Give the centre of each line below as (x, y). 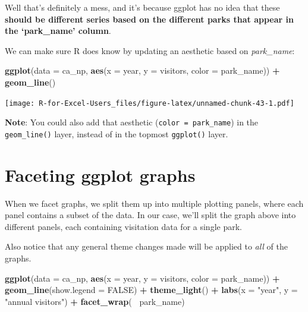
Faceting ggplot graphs (100, 174)
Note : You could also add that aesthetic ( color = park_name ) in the (132, 122)
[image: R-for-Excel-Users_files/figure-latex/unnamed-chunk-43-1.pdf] (150, 103)
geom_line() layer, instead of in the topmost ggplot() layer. (117, 133)
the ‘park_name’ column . (58, 31)
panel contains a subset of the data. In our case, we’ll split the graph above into (150, 215)
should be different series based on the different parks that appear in (149, 19)
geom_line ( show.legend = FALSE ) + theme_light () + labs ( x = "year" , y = (151, 290)
